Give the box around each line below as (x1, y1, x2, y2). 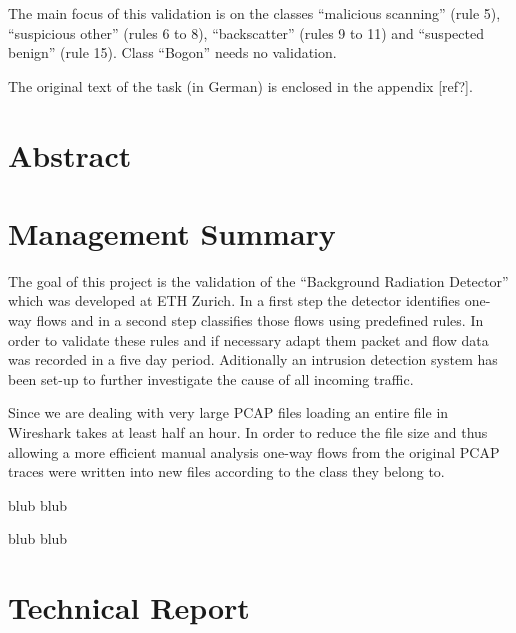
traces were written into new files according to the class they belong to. (8, 461, 445, 482)
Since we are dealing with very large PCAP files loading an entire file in (8, 402, 449, 423)
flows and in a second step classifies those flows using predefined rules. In (36, 310, 484, 331)
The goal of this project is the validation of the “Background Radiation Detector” (8, 270, 509, 291)
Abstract (8, 134, 132, 175)
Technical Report (8, 587, 250, 628)
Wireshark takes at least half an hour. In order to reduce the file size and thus (8, 422, 488, 443)
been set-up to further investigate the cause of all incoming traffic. (8, 368, 414, 389)
